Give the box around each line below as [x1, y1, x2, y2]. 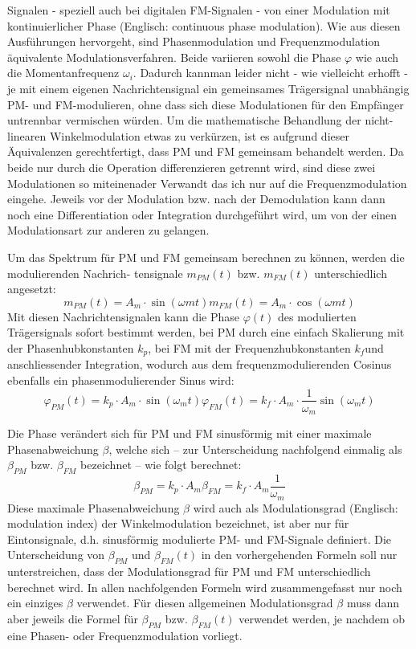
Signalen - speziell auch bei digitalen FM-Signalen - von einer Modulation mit [7, 2, 390, 18]
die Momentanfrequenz [7, 64, 120, 81]
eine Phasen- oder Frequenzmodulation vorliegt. [7, 627, 243, 643]
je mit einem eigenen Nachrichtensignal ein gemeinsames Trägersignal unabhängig [7, 80, 410, 96]
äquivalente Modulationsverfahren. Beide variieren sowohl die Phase [7, 48, 341, 65]
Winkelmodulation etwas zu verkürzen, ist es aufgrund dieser [49, 127, 349, 144]
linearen [7, 127, 47, 144]
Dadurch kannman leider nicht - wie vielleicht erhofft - [140, 64, 408, 81]
